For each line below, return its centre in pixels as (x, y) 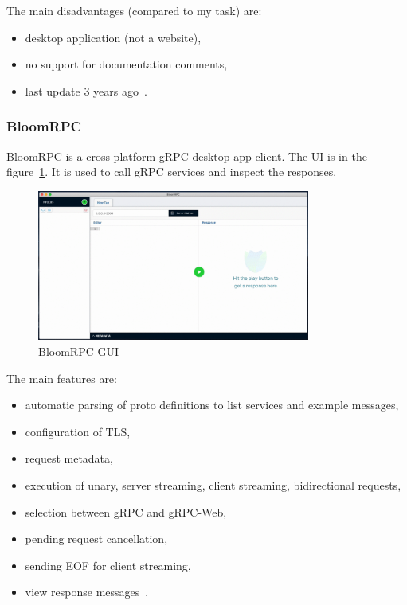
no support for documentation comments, (126, 64)
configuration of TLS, (78, 431)
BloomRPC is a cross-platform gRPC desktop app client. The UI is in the (187, 156)
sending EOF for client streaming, (108, 565)
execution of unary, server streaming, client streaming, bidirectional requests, (213, 484)
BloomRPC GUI (79, 351)
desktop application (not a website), (113, 37)
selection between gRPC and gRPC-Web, (126, 511)
